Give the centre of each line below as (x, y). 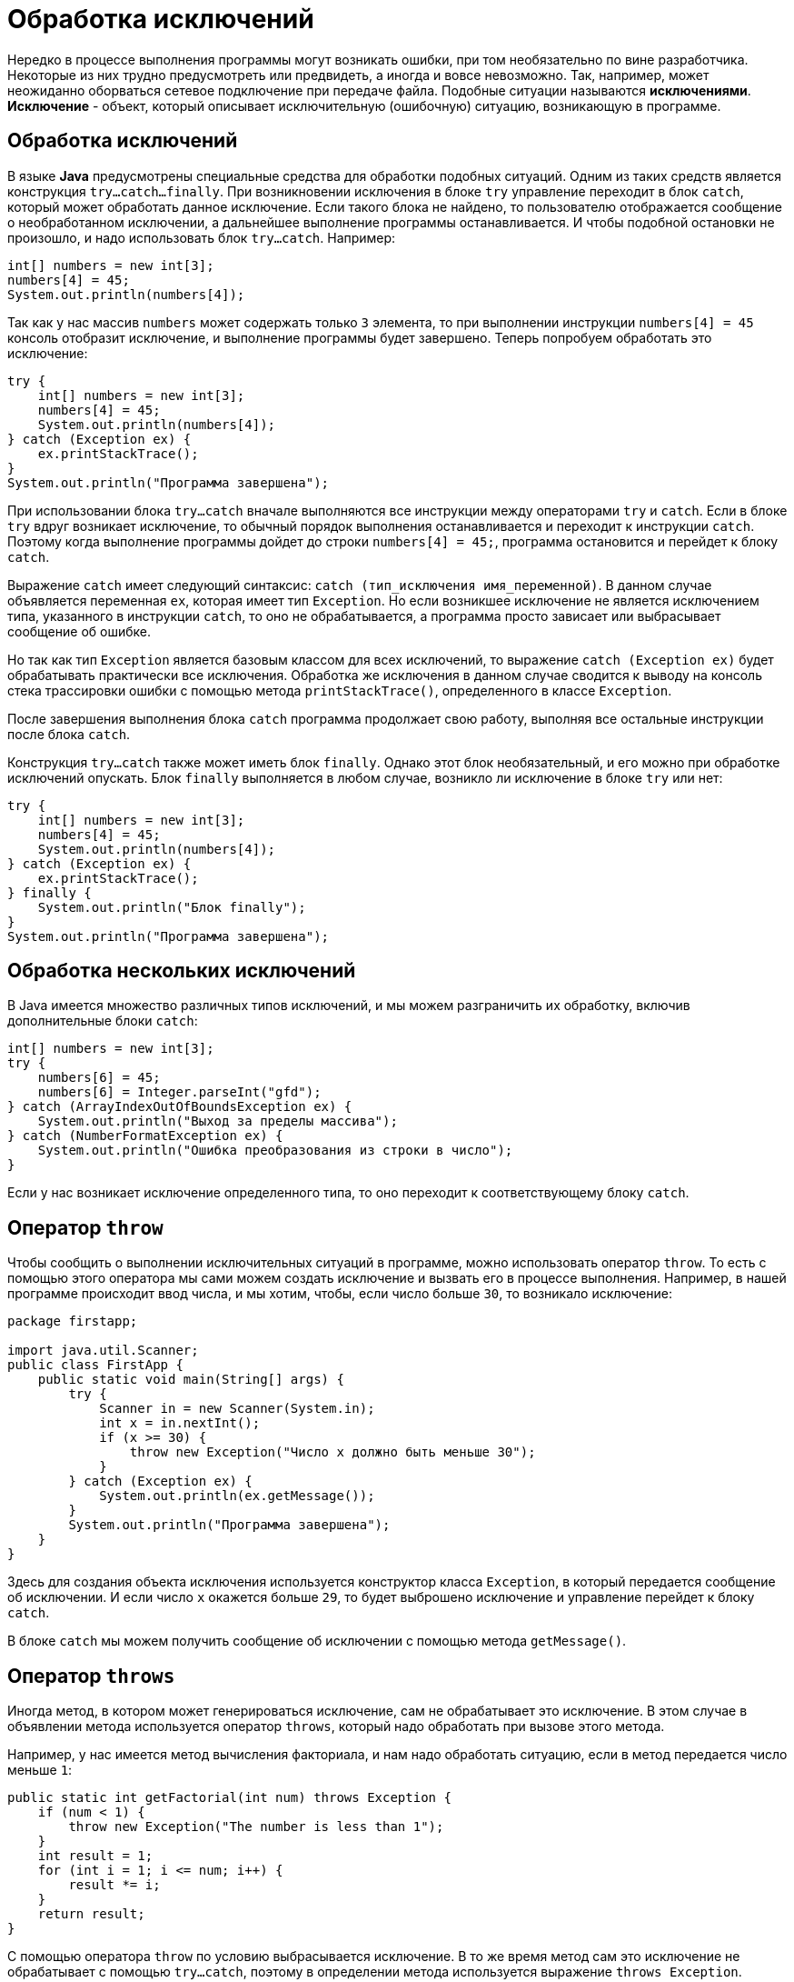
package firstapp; (73, 1321)
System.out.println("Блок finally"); (172, 907)
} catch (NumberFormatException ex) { (145, 1136)
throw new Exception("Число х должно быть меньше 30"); (332, 1452)
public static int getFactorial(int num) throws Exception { (229, 1798)
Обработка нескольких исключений (182, 971)
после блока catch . (69, 734)
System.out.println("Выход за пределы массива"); (218, 1121)
